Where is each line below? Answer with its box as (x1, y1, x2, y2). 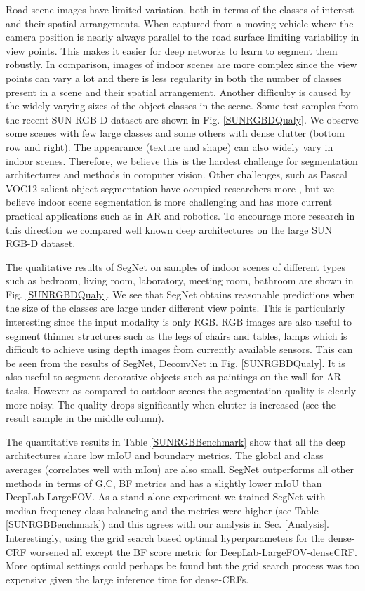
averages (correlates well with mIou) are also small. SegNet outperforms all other (6, 462, 354, 476)
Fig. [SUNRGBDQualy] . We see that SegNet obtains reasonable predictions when (6, 286, 356, 301)
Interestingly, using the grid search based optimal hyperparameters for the (6, 530, 325, 545)
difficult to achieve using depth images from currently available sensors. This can (6, 342, 353, 357)
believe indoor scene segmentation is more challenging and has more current (6, 194, 333, 209)
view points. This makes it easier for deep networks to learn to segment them (6, 43, 338, 58)
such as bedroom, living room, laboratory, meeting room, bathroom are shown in (6, 273, 354, 288)
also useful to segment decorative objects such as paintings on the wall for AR (6, 369, 341, 384)
